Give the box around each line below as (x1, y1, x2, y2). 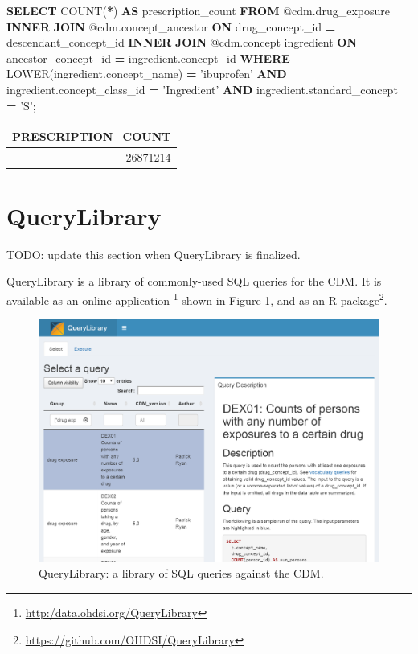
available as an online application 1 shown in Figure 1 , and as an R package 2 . (6, 289, 387, 308)
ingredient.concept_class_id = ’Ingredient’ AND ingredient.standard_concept (6, 80, 398, 97)
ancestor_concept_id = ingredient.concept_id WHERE (6, 49, 290, 66)
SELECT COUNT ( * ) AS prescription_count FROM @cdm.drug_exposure (6, 2, 390, 19)
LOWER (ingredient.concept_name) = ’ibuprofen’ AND (6, 65, 287, 82)
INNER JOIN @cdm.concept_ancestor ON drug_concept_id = (6, 18, 336, 35)
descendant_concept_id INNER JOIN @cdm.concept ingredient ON (6, 34, 358, 51)
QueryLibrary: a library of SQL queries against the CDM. (39, 565, 324, 582)
